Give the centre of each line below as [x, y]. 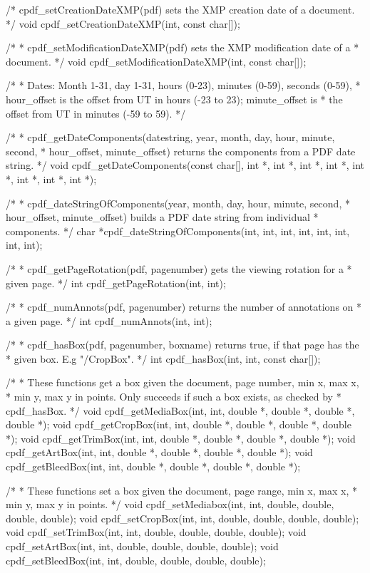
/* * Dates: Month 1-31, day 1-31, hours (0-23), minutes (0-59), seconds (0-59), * [183, 85]
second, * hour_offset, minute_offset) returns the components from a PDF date [181, 151]
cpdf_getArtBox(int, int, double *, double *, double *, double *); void [159, 452]
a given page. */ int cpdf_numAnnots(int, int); [109, 320]
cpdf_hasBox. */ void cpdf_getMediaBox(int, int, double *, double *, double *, [180, 410]
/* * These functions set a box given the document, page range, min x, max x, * [181, 490]
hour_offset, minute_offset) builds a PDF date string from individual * [162, 217]
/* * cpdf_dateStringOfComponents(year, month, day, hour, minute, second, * [178, 203]
